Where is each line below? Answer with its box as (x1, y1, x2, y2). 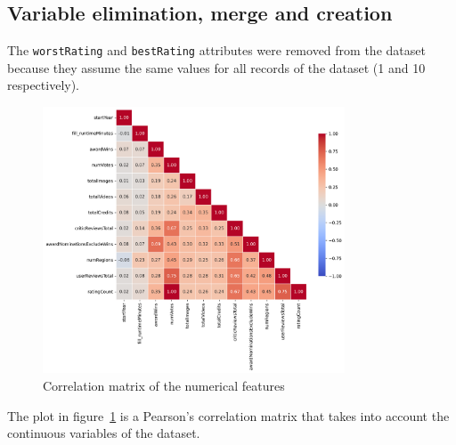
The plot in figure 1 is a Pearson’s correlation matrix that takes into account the (7, 406, 450, 425)
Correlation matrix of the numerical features (43, 376, 285, 395)
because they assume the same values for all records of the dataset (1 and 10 (7, 58, 426, 77)
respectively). (7, 76, 80, 94)
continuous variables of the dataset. (7, 424, 200, 442)
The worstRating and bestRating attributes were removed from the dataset (7, 41, 426, 60)
